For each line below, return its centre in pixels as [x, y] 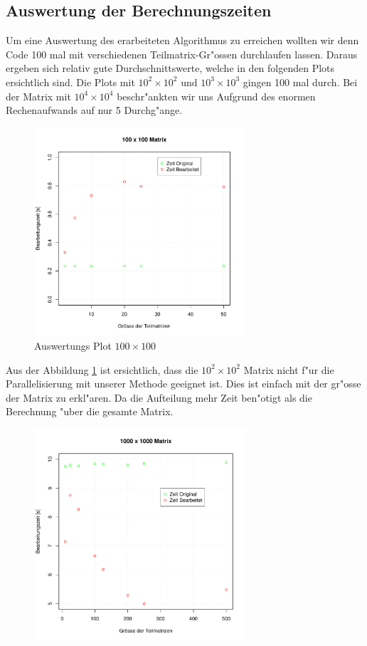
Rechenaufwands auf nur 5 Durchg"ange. [94, 110]
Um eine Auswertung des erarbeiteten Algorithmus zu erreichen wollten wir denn [182, 40]
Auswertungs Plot [73, 345]
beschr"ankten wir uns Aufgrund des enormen [216, 96]
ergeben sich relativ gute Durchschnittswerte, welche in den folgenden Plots [170, 68]
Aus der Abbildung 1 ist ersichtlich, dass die [102, 369]
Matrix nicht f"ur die [289, 369]
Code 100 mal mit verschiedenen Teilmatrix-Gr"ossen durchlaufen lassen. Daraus [182, 54]
